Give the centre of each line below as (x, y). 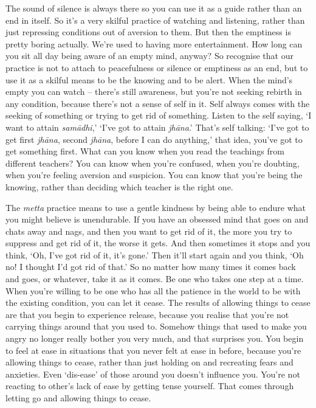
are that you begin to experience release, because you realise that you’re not (147, 314)
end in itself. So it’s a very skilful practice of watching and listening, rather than (155, 20)
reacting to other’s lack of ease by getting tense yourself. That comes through (150, 386)
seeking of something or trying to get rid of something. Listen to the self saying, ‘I (159, 115)
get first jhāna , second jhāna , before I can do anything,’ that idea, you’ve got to (154, 139)
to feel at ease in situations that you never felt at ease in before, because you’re (153, 350)
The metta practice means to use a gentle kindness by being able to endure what (156, 207)
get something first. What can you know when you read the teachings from (145, 151)
